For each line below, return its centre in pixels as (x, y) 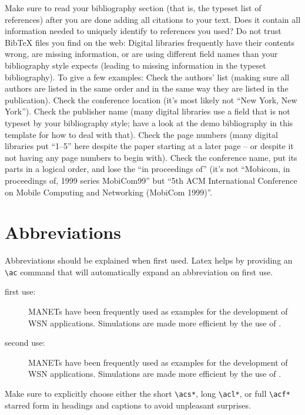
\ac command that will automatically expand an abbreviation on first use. (139, 271)
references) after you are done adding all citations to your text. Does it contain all (153, 19)
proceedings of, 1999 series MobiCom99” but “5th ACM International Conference (151, 180)
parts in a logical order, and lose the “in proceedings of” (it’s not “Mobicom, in (148, 169)
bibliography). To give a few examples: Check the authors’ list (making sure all (147, 77)
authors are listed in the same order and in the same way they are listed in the (147, 88)
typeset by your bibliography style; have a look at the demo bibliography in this (149, 122)
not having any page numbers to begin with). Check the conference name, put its (151, 157)
